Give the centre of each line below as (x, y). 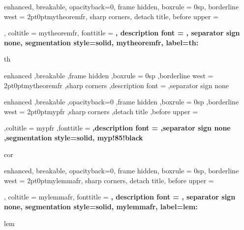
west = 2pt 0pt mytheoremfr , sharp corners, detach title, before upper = (111, 16)
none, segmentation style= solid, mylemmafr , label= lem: (101, 206)
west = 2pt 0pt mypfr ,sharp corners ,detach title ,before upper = (101, 111)
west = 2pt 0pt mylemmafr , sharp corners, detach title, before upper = (109, 180)
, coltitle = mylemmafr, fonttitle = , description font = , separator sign (120, 197)
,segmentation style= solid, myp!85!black (74, 137)
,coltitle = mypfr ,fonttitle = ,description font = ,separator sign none (117, 128)
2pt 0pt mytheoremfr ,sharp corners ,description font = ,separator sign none (116, 85)
